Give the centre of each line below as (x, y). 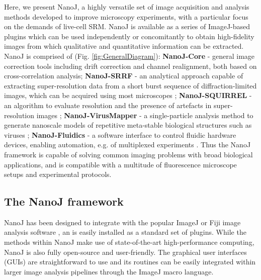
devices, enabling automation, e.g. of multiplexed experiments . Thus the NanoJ (127, 145)
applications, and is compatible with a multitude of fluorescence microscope (120, 164)
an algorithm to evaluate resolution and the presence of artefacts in (108, 105)
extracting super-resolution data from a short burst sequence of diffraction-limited (130, 85)
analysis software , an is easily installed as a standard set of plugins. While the (125, 232)
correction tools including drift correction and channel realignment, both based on (130, 66)
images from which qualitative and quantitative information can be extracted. (124, 46)
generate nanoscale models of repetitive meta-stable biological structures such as (128, 125)
